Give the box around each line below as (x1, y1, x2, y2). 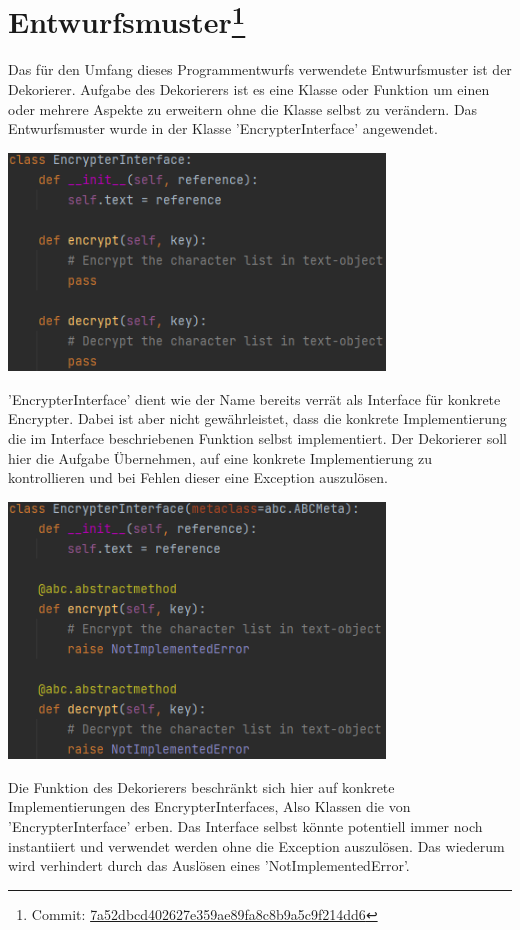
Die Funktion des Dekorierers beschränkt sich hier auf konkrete (8, 776, 395, 797)
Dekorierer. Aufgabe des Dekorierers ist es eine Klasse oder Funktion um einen (8, 79, 490, 100)
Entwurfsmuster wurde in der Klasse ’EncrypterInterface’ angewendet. (8, 118, 438, 139)
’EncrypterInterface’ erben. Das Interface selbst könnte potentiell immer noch (8, 815, 483, 836)
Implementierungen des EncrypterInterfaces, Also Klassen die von (8, 796, 411, 817)
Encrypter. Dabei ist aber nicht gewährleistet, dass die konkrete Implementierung (8, 408, 507, 429)
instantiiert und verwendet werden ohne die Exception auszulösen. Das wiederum (8, 835, 505, 856)
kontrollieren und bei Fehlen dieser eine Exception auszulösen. (8, 467, 388, 488)
